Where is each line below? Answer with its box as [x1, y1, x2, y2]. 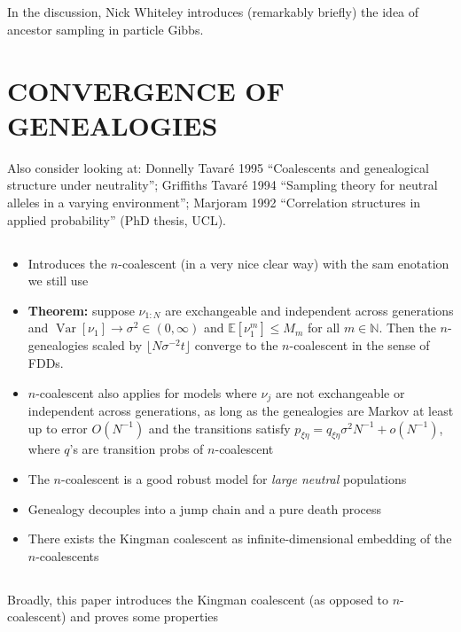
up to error [27, 418, 88, 437]
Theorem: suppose [27, 300, 135, 319]
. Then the [379, 318, 436, 337]
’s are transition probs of [69, 440, 204, 458]
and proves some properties [70, 607, 218, 626]
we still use [27, 271, 89, 290]
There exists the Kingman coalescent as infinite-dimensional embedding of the [27, 529, 452, 548]
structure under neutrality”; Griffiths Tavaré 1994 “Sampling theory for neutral [7, 176, 438, 194]
